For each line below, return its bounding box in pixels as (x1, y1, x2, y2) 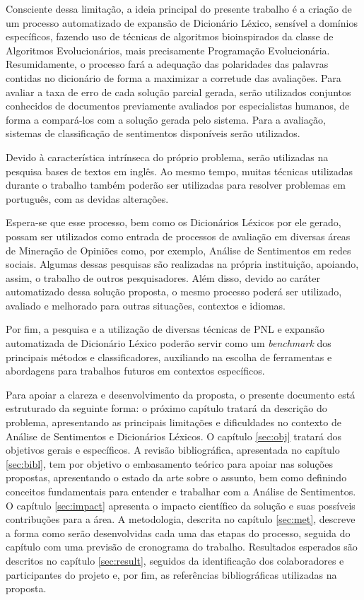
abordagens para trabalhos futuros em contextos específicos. (6, 363, 265, 378)
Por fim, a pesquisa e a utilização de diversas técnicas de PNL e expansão (6, 322, 325, 336)
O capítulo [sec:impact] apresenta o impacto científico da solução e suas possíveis (6, 498, 356, 512)
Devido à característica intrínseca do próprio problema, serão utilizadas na (6, 149, 329, 164)
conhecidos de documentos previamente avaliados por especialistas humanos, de (6, 98, 350, 113)
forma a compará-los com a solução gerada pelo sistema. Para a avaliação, (6, 112, 326, 127)
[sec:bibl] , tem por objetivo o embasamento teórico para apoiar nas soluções (6, 456, 333, 471)
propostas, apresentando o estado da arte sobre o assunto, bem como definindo (6, 470, 347, 485)
